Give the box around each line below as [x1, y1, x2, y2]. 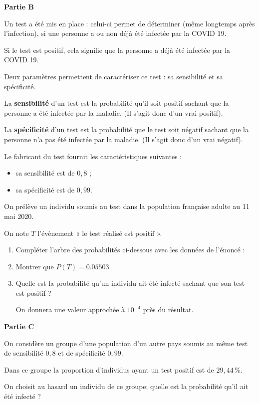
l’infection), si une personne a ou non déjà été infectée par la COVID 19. [4, 28, 227, 38]
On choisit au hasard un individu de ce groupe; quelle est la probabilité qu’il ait [4, 381, 249, 392]
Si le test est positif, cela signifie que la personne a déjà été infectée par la [4, 44, 231, 55]
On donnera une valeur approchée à [15, 304, 125, 315]
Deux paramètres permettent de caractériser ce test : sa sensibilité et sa [4, 71, 223, 81]
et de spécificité [58, 348, 105, 358]
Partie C [4, 321, 34, 332]
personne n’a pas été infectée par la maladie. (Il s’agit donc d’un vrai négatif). [4, 134, 243, 144]
